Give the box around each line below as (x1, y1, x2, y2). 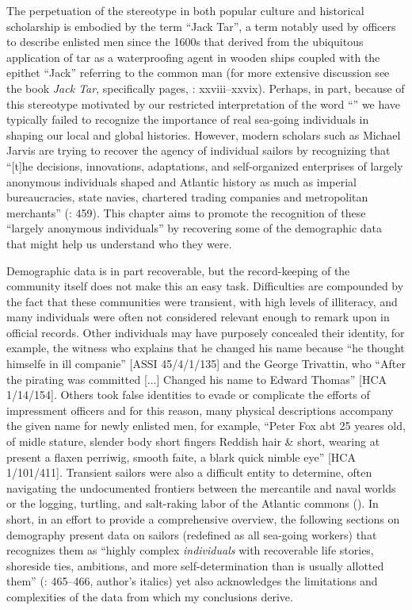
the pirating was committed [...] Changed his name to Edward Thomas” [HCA (6, 370, 387, 387)
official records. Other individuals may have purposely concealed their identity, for (6, 324, 405, 340)
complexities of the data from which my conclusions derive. (6, 588, 293, 604)
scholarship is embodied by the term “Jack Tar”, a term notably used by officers (6, 17, 396, 34)
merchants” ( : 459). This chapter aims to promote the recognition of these (6, 204, 366, 221)
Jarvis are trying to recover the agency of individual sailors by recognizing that (6, 142, 391, 159)
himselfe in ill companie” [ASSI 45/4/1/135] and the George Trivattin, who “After (6, 355, 406, 372)
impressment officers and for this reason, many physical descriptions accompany (6, 401, 394, 418)
